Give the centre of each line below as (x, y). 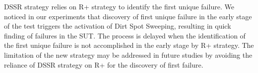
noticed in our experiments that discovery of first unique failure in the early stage (128, 16)
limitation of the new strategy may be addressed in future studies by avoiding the (128, 55)
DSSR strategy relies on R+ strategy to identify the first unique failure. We (119, 6)
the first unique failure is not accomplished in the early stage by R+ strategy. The (129, 45)
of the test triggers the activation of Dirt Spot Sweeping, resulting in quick (118, 26)
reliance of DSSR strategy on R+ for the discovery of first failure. (104, 64)
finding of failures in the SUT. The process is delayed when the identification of (125, 35)
